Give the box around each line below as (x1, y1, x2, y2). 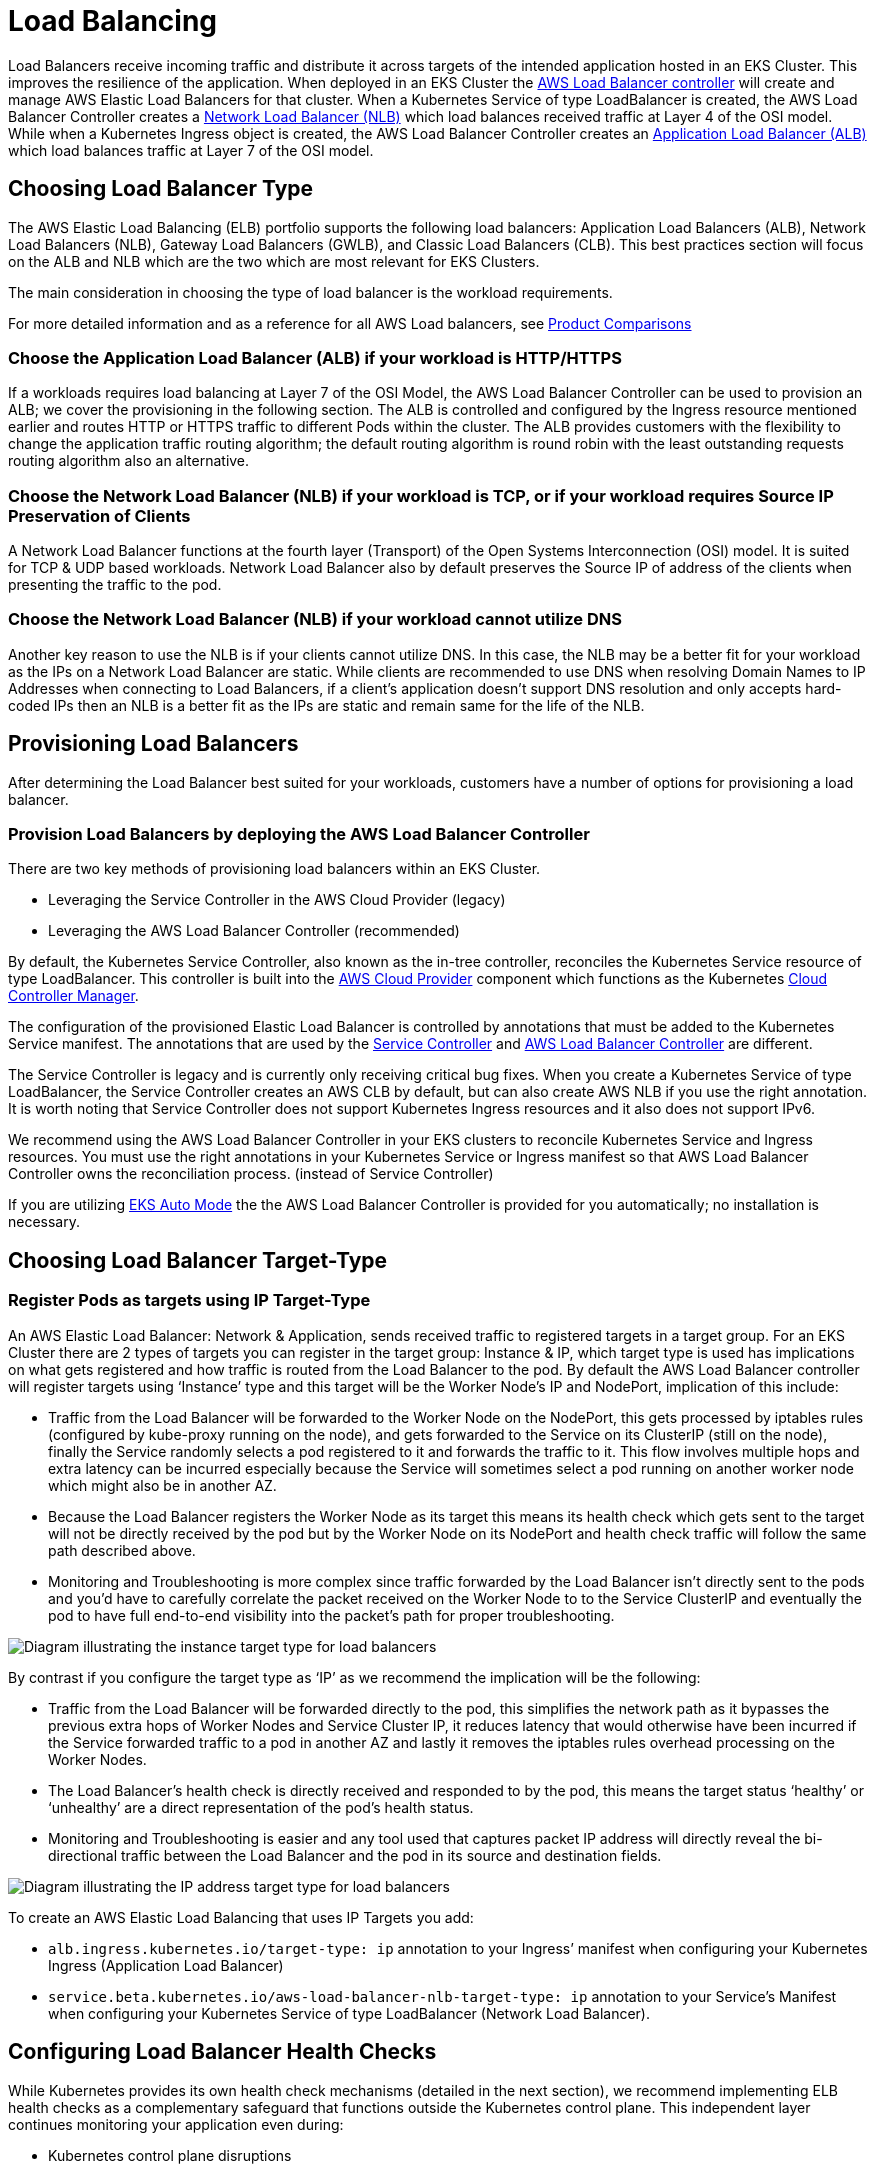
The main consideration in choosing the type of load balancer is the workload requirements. (8, 283, 613, 301)
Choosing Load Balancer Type (8, 176, 314, 202)
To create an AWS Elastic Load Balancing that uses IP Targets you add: (8, 1908, 474, 1926)
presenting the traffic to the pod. (8, 576, 222, 594)
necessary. (8, 1213, 81, 1231)
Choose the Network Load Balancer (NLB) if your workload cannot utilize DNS (8, 609, 622, 630)
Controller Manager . (8, 987, 139, 1005)
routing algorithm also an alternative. (8, 452, 250, 470)
